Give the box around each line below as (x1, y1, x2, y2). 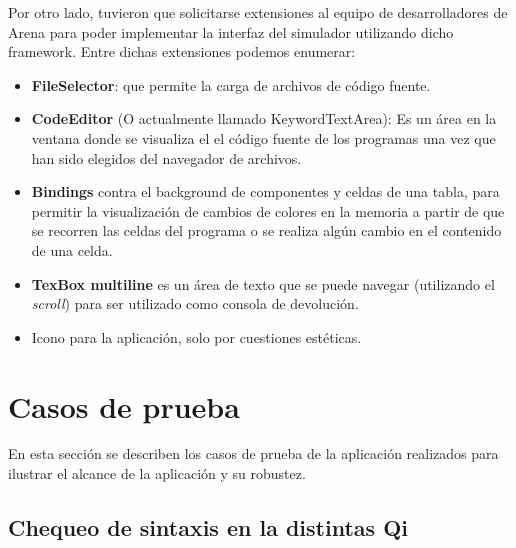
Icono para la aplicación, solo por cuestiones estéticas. (31, 326, 362, 347)
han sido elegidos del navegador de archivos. (31, 147, 302, 168)
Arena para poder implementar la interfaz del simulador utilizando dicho (8, 21, 454, 42)
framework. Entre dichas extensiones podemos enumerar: (8, 41, 356, 62)
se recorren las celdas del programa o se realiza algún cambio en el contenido (31, 220, 502, 241)
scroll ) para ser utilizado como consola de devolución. (31, 293, 359, 314)
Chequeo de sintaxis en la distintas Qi (8, 512, 408, 543)
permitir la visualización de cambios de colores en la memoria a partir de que (31, 200, 505, 221)
